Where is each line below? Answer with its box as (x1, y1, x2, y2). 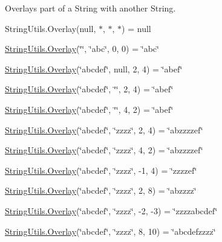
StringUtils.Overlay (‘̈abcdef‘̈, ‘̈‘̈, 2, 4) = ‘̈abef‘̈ (5, 83, 174, 95)
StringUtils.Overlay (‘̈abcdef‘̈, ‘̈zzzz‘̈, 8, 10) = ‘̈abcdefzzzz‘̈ (5, 224, 216, 237)
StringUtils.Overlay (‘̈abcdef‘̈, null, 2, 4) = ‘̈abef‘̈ (5, 62, 183, 75)
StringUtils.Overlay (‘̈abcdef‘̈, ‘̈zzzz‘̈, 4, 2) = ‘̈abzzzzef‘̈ (5, 144, 203, 156)
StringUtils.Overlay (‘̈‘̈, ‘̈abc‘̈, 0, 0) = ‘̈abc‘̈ (5, 42, 159, 55)
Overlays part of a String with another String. (5, 2, 176, 14)
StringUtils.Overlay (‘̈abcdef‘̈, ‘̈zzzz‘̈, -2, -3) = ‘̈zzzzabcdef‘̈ (5, 204, 218, 217)
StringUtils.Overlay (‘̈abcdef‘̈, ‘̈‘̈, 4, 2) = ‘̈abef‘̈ (5, 103, 174, 115)
